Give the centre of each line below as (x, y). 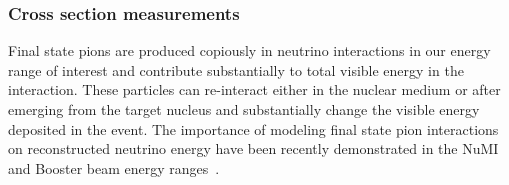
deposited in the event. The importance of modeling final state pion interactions (253, 128)
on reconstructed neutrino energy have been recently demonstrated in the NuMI (253, 148)
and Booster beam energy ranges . (114, 167)
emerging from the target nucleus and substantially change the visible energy (244, 109)
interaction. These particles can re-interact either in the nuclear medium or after (254, 89)
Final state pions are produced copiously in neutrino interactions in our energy (249, 50)
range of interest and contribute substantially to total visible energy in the (236, 69)
